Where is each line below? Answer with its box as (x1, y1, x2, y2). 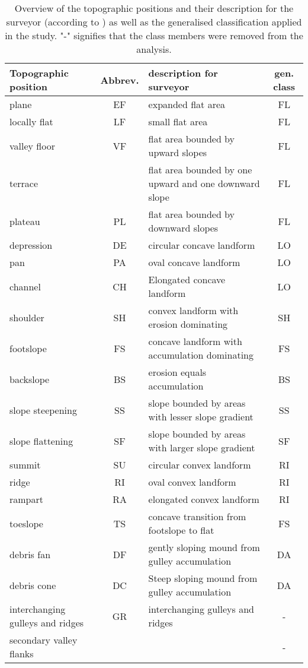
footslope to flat (148, 523, 214, 537)
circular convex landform (148, 458, 251, 471)
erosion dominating (148, 317, 228, 331)
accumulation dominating (148, 348, 254, 362)
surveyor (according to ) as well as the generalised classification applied (6, 15, 302, 29)
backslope (9, 372, 50, 386)
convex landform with (148, 303, 239, 317)
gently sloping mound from (148, 540, 260, 554)
